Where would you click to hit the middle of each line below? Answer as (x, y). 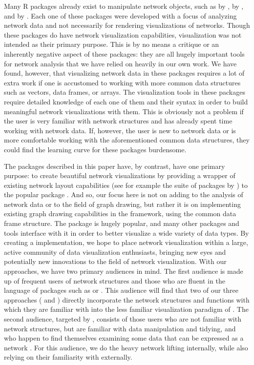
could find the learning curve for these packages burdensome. (95, 149)
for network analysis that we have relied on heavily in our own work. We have (120, 63)
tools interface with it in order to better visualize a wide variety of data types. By (127, 233)
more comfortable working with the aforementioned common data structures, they (127, 140)
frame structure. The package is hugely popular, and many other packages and (122, 223)
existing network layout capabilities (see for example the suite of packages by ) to (126, 185)
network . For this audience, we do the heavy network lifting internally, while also (126, 347)
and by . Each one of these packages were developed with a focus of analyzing (120, 15)
